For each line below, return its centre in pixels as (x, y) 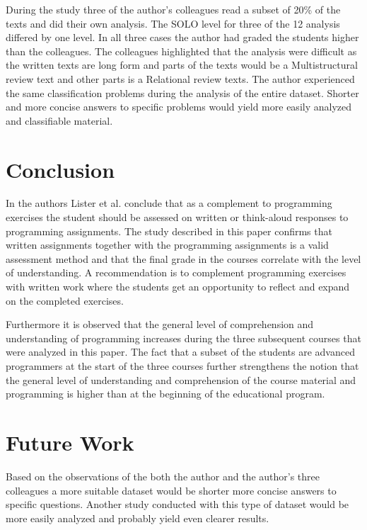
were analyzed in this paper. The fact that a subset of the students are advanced (180, 352)
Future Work (70, 442)
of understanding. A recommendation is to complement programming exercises (176, 272)
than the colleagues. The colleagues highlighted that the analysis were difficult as (181, 51)
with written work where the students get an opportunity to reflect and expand (178, 287)
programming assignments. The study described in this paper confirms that (169, 231)
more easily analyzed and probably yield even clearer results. (138, 518)
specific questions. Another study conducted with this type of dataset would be (177, 504)
